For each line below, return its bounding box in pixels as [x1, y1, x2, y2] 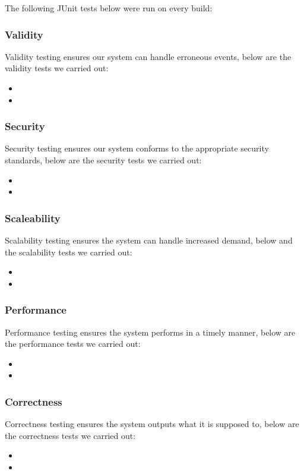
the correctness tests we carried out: [5, 429, 136, 441]
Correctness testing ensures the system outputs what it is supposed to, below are [5, 418, 299, 430]
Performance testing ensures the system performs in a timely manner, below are [5, 326, 296, 338]
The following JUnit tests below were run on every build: [5, 2, 213, 14]
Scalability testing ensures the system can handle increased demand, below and [5, 234, 293, 246]
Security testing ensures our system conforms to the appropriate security [5, 142, 269, 154]
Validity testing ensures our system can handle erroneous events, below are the [5, 50, 292, 62]
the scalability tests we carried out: [5, 245, 132, 258]
